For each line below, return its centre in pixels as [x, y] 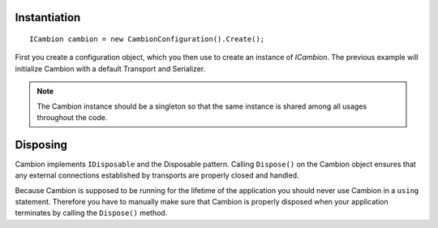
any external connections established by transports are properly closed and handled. [157, 175]
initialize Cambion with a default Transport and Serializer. [110, 68]
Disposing [41, 145]
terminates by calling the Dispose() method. [91, 213]
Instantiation [48, 17]
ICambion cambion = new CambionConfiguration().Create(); [147, 39]
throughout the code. [72, 117]
